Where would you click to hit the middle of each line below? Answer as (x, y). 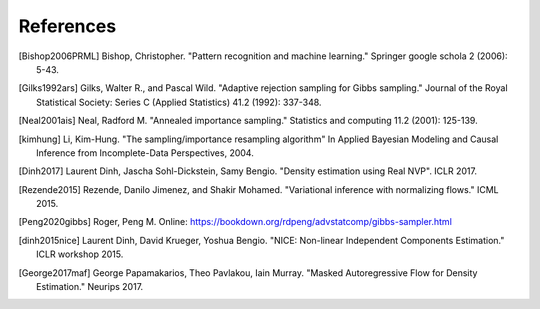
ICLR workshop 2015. (80, 254)
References (67, 26)
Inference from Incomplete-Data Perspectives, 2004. (145, 152)
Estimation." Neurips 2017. (90, 287)
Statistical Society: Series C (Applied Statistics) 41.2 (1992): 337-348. (179, 102)
